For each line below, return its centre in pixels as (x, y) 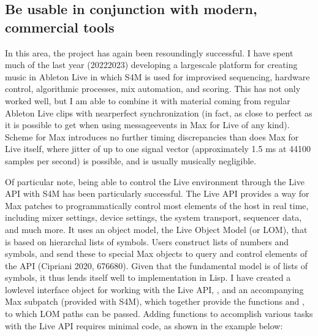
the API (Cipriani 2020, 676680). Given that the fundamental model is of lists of (157, 265)
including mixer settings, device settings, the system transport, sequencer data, (153, 217)
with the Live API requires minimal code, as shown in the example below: (144, 325)
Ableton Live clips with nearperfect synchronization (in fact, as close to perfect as (159, 113)
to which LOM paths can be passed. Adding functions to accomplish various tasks (159, 314)
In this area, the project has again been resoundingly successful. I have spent (149, 52)
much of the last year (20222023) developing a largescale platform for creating (151, 65)
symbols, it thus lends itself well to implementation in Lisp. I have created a (148, 277)
